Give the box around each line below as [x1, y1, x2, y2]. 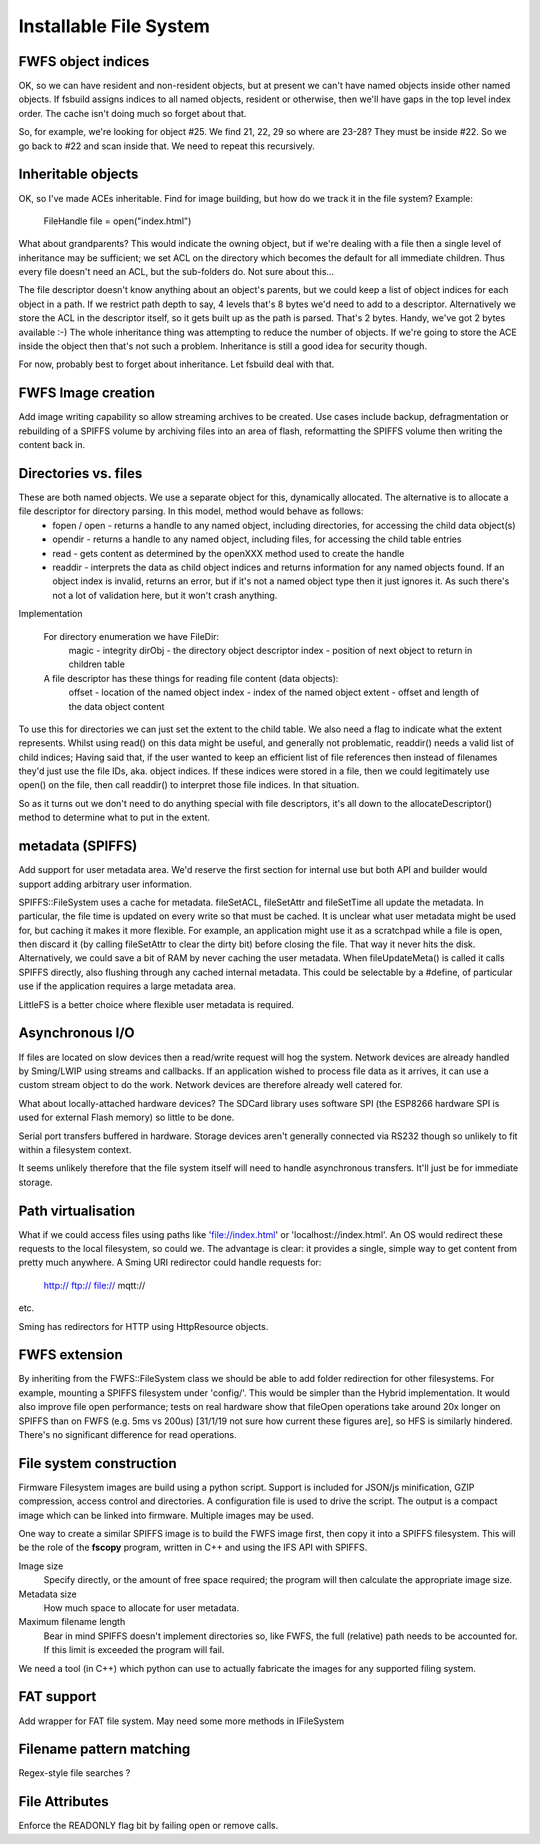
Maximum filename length [18, 1616, 126, 1628]
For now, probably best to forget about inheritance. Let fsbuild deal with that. [18, 358, 335, 370]
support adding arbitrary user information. [18, 878, 192, 890]
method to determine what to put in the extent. [18, 811, 210, 824]
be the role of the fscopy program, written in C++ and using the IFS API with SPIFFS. [18, 1541, 368, 1554]
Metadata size [18, 1588, 77, 1600]
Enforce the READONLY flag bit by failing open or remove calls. [18, 1820, 279, 1832]
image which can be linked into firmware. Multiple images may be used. [18, 1509, 314, 1521]
